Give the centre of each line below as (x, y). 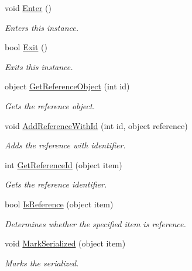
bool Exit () (26, 47)
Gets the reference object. (50, 105)
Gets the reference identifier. (56, 184)
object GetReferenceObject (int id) (67, 86)
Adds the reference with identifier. (65, 145)
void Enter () (28, 8)
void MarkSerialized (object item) (65, 243)
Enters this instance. (42, 27)
